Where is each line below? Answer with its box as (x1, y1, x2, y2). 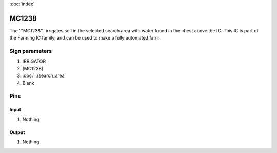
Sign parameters (9, 48, 52, 55)
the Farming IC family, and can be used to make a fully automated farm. (9, 35, 161, 41)
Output (9, 129, 25, 136)
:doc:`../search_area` (22, 72, 66, 79)
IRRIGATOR (22, 58, 46, 64)
